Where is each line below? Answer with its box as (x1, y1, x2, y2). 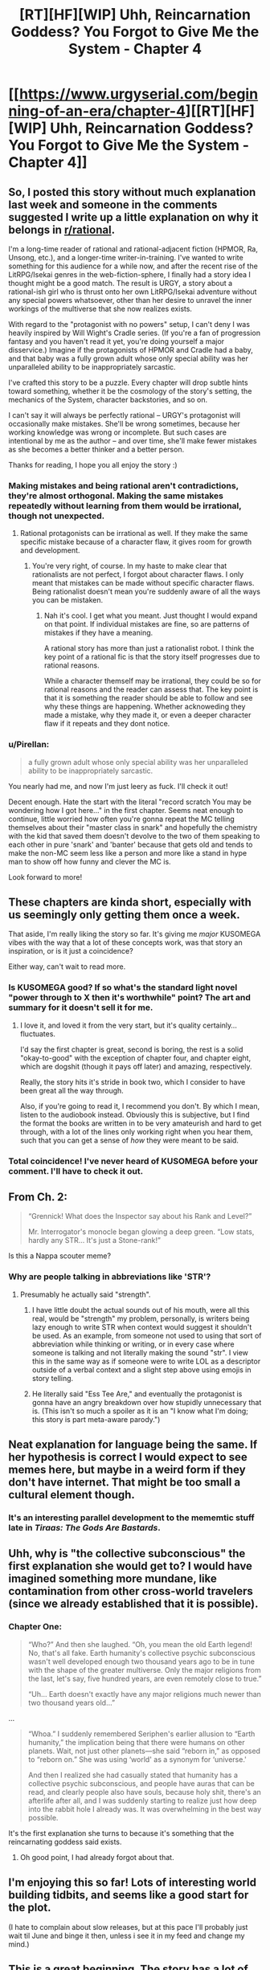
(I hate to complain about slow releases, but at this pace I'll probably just (8, 1922, 248, 1931)
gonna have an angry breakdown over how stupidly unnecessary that (31, 1397, 262, 1407)
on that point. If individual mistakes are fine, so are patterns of (43, 619, 250, 629)
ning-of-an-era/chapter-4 (8, 102, 186, 121)
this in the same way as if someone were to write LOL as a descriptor (31, 1356, 261, 1366)
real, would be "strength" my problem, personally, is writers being (31, 1314, 250, 1323)
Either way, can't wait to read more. (8, 962, 126, 971)
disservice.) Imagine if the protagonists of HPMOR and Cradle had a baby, (8, 345, 253, 354)
